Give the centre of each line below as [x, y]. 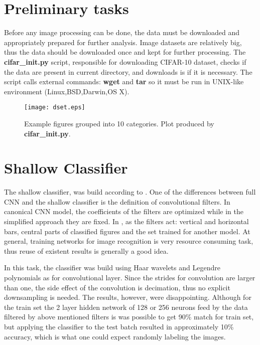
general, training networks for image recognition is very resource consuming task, [129, 241]
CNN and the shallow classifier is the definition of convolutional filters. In [117, 201]
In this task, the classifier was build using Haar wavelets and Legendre [112, 268]
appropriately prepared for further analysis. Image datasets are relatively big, [123, 42]
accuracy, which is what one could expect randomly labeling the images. [115, 336]
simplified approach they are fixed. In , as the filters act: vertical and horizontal [126, 221]
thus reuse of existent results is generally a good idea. [86, 250]
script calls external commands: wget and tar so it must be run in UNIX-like [124, 81]
